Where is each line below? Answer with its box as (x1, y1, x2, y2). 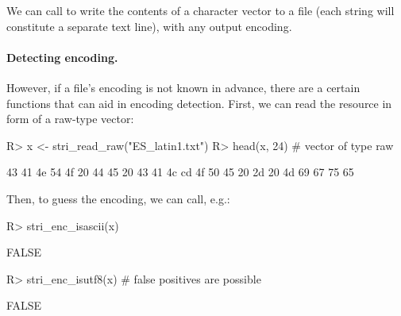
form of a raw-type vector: (6, 110, 134, 127)
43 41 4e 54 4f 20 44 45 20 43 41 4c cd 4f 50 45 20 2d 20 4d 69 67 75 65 (6, 164, 354, 180)
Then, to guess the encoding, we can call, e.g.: (6, 190, 230, 206)
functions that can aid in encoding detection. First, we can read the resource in (6, 94, 392, 111)
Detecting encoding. (6, 48, 118, 65)
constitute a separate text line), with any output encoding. (6, 17, 292, 34)
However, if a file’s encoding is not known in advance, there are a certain (6, 79, 361, 95)
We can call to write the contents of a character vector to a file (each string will (6, 2, 395, 18)
